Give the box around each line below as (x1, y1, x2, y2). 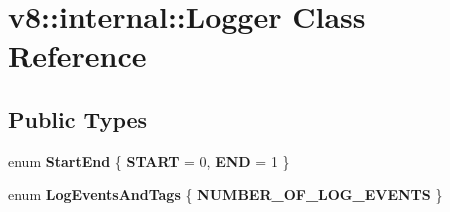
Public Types (8, 103, 148, 134)
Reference (8, 35, 147, 76)
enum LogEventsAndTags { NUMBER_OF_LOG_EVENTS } (8, 184, 443, 205)
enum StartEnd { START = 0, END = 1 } (8, 150, 290, 171)
